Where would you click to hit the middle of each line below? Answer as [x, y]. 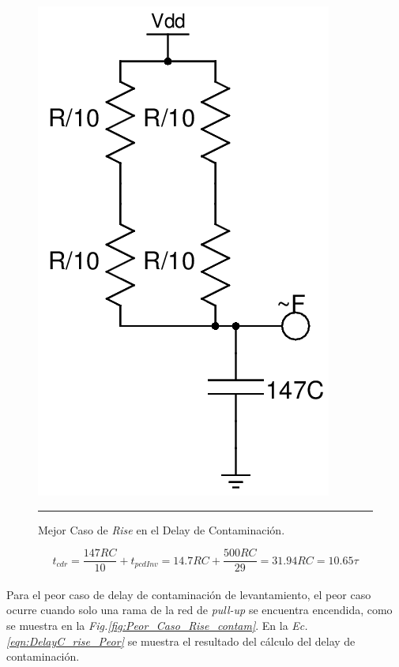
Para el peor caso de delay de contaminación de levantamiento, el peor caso [189, 594]
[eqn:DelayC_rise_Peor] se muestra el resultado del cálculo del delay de [181, 641]
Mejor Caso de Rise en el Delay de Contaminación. [162, 529]
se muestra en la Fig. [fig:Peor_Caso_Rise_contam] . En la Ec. [157, 626]
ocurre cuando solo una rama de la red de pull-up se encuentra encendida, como [199, 610]
